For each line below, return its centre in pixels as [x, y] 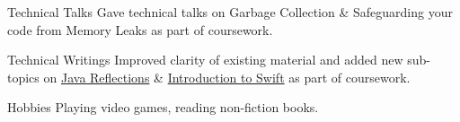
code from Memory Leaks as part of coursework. [140, 29]
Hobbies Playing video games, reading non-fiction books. [163, 107]
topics [23, 77]
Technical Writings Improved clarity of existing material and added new [205, 60]
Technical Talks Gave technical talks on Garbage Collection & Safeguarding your [230, 12]
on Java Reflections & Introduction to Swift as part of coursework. [227, 77]
